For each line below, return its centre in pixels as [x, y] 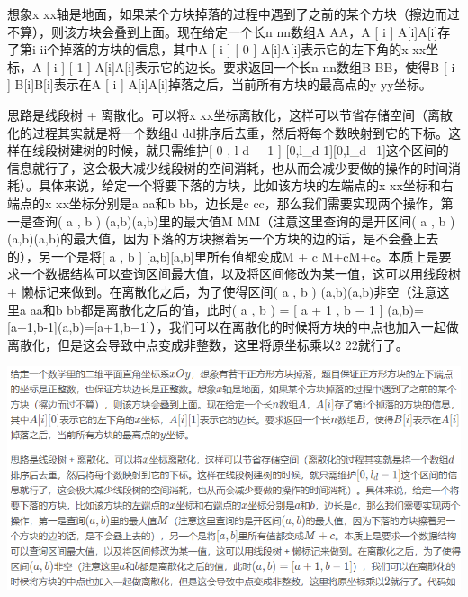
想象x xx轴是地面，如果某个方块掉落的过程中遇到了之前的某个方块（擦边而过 [234, 14]
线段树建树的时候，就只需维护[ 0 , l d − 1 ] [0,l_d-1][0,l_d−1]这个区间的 [240, 150]
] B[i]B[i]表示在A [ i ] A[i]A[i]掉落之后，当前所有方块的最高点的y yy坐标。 [220, 84]
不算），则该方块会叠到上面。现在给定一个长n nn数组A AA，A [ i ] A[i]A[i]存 [229, 31]
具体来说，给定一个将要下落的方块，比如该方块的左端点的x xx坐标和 [239, 185]
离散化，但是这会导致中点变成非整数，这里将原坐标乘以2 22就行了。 [208, 344]
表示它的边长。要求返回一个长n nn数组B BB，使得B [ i [295, 66]
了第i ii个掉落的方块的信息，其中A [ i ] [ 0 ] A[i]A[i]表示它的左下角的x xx [217, 49]
